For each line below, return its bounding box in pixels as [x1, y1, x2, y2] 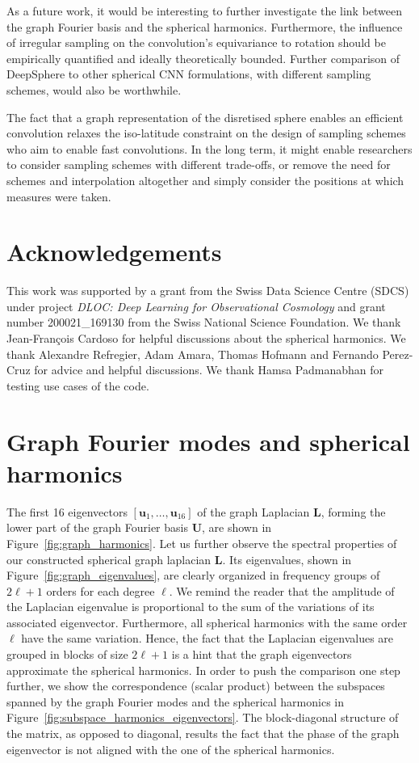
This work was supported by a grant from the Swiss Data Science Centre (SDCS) [6, 282, 409, 299]
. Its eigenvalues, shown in [222, 550, 352, 567]
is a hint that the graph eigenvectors [171, 646, 352, 663]
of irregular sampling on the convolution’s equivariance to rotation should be [6, 34, 386, 51]
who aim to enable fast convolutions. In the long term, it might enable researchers [6, 140, 413, 157]
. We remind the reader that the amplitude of [169, 582, 395, 599]
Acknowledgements [6, 235, 222, 268]
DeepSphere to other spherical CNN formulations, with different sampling [6, 65, 371, 82]
